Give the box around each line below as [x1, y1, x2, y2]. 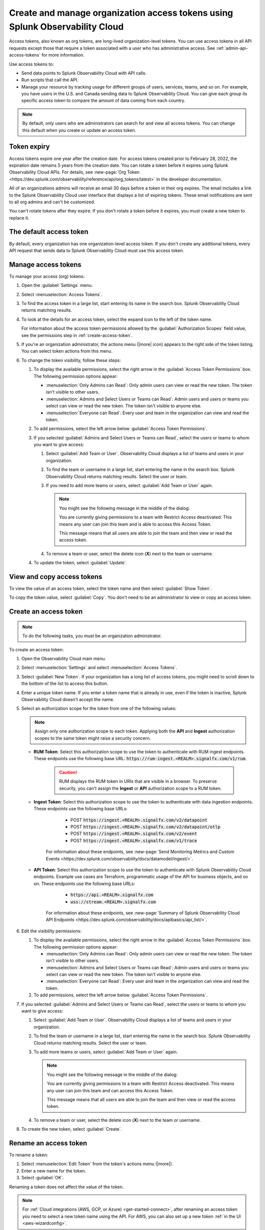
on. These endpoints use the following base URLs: [33, 881, 135, 887]
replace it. [9, 215, 29, 221]
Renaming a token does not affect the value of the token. [9, 1184, 124, 1190]
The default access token [9, 228, 88, 236]
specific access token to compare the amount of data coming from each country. [21, 97, 185, 103]
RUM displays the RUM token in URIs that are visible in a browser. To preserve [59, 778, 217, 784]
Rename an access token [9, 1139, 87, 1147]
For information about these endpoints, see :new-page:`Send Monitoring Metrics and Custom [46, 849, 235, 855]
